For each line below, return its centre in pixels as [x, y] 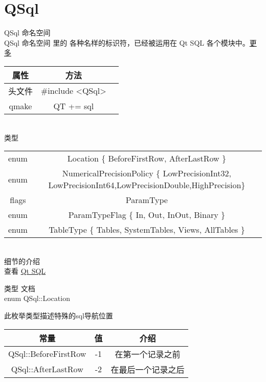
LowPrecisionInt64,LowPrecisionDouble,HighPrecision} [147, 185]
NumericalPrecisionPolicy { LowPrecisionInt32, [147, 173]
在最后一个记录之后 [148, 369]
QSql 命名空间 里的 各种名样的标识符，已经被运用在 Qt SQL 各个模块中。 [127, 42]
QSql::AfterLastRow [47, 369]
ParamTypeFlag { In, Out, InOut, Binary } [147, 215]
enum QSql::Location [37, 298]
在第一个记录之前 [148, 354]
